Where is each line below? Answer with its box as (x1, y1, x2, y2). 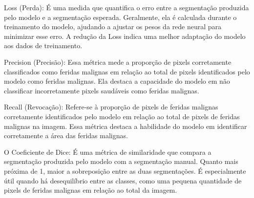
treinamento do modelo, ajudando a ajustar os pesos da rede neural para (4, 21, 222, 32)
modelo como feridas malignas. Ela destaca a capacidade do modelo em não (4, 76, 230, 86)
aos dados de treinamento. (4, 40, 83, 51)
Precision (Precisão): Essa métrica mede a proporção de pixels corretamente (4, 56, 232, 67)
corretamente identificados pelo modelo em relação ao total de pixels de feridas (4, 111, 240, 121)
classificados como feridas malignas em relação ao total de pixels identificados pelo (4, 66, 250, 76)
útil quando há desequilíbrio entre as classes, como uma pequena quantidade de (4, 175, 242, 185)
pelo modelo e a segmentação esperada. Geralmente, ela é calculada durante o (4, 12, 237, 22)
